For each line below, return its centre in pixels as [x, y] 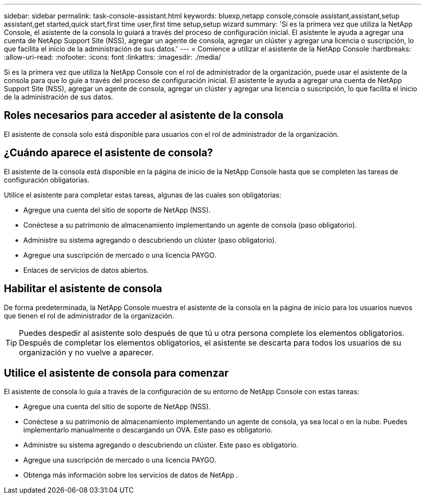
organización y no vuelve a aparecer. [86, 352]
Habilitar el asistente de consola [83, 289]
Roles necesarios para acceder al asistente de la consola [144, 116]
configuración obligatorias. [47, 180]
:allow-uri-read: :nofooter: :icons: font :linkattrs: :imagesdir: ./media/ [113, 57]
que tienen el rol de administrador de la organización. [89, 315]
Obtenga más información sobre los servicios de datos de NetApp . [131, 475]
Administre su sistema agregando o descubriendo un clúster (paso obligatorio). [150, 240]
